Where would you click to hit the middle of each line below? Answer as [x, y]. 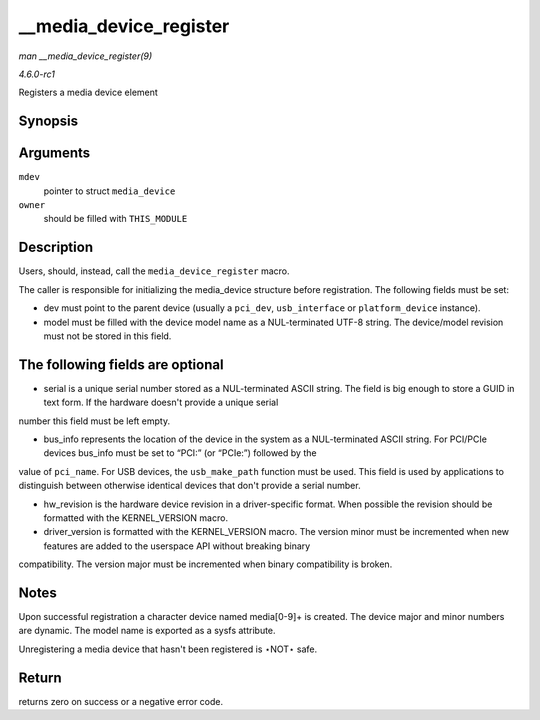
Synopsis [48, 121]
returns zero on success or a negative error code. [121, 701]
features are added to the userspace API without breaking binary [177, 546]
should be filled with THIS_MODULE [115, 219]
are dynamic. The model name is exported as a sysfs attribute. [147, 631]
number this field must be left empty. [94, 421]
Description [56, 247]
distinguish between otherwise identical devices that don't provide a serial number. [189, 486]
